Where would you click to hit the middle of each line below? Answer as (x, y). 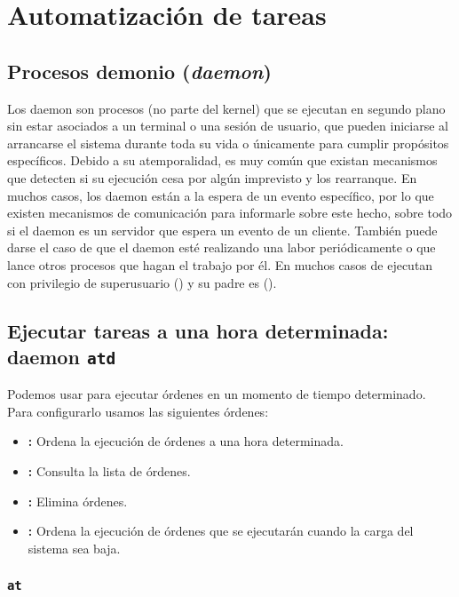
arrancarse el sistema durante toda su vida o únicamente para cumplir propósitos (228, 143)
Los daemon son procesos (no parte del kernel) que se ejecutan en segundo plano (226, 108)
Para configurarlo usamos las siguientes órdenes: (138, 411)
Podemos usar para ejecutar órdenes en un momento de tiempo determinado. (217, 394)
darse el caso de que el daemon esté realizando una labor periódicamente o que (222, 247)
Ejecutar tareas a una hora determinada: (198, 330)
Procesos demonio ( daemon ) (139, 71)
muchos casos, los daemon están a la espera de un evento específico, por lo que (221, 195)
